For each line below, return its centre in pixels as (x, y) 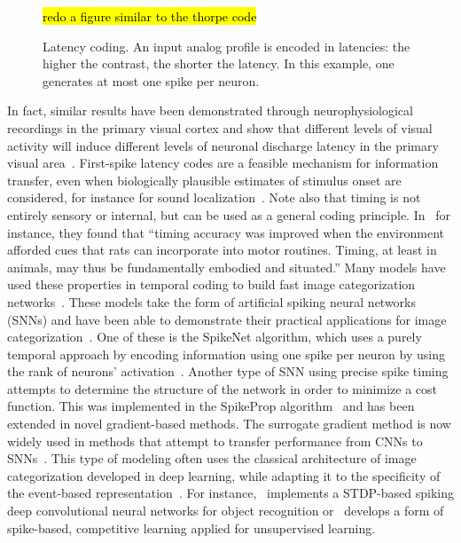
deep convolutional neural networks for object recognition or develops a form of (226, 511)
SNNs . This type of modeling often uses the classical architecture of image (212, 458)
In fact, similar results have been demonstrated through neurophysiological (210, 110)
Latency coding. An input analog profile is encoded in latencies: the (227, 46)
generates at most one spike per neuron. (151, 80)
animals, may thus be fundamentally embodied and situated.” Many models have (227, 267)
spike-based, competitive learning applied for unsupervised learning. (191, 527)
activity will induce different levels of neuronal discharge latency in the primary (223, 145)
